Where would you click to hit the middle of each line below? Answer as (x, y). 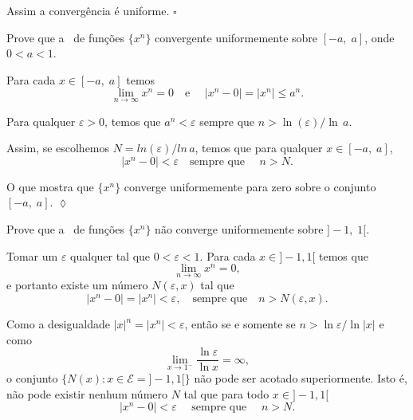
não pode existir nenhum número (87, 393)
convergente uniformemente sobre (236, 37)
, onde (380, 37)
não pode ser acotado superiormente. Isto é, (301, 378)
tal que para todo (226, 393)
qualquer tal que (110, 255)
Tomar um (32, 255)
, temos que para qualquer (259, 148)
